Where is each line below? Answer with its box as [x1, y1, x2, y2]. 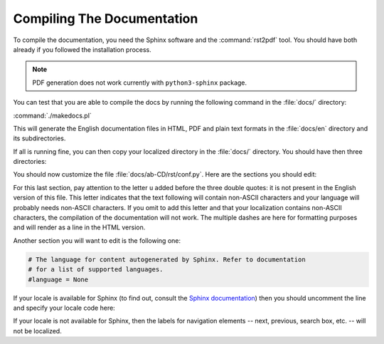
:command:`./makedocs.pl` [13, 111, 92, 120]
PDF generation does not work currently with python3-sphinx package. [32, 78, 247, 87]
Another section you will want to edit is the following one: [13, 236, 181, 245]
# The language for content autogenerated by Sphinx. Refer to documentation [28, 255, 306, 264]
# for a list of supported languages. [28, 266, 164, 273]
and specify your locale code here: [13, 303, 115, 312]
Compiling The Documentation [13, 11, 198, 26]
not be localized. [13, 326, 62, 335]
